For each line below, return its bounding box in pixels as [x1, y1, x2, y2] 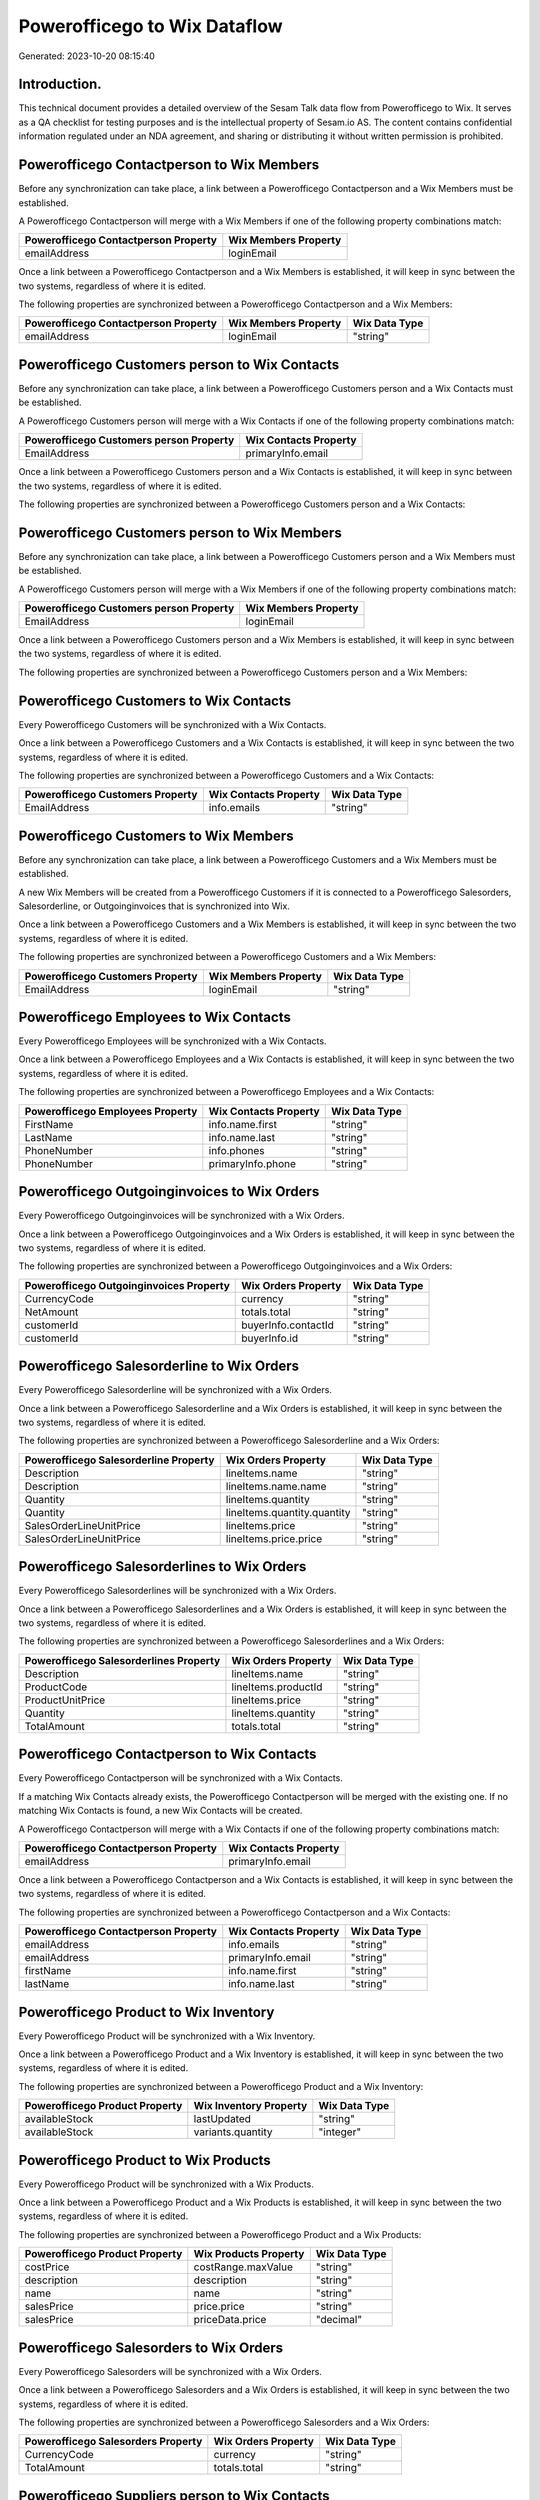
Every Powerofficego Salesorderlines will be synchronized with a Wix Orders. [18, 1585, 337, 1597]
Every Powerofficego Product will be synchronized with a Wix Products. [18, 2178, 314, 2190]
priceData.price [193, 2313, 267, 2327]
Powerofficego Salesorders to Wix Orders [18, 2339, 284, 2356]
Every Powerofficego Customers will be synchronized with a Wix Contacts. [18, 718, 327, 730]
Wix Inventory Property [193, 2099, 308, 2113]
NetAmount [24, 1305, 79, 1319]
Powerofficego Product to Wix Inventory [18, 2003, 275, 2020]
